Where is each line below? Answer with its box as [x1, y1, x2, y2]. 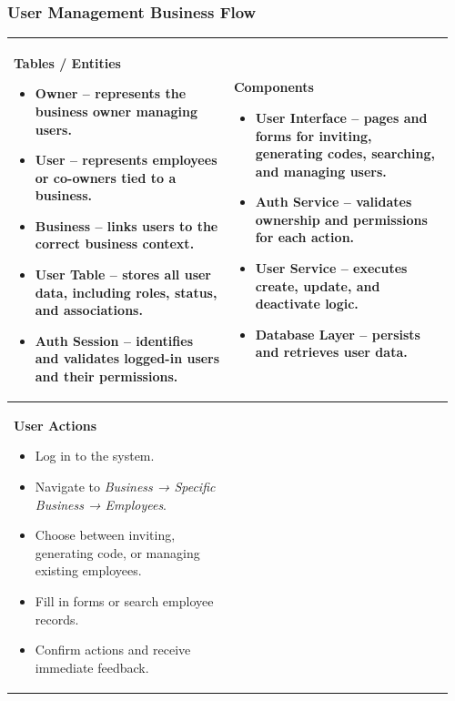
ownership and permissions [255, 209, 428, 229]
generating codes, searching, [255, 144, 435, 163]
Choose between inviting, [35, 525, 176, 544]
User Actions [14, 415, 97, 434]
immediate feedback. [35, 657, 149, 676]
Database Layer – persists [255, 324, 420, 343]
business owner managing [35, 101, 197, 120]
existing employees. [35, 561, 142, 580]
